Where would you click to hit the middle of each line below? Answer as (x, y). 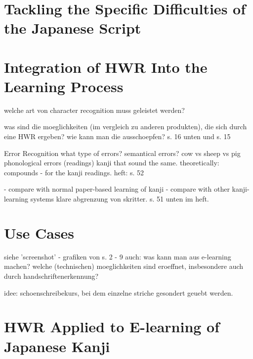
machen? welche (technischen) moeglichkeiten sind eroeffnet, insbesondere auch (124, 266)
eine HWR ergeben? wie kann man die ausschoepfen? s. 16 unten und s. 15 (117, 136)
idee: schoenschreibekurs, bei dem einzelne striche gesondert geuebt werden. (119, 292)
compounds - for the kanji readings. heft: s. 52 (74, 172)
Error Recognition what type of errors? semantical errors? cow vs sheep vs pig (122, 153)
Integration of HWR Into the (106, 67)
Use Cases (39, 232)
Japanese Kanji (57, 346)
